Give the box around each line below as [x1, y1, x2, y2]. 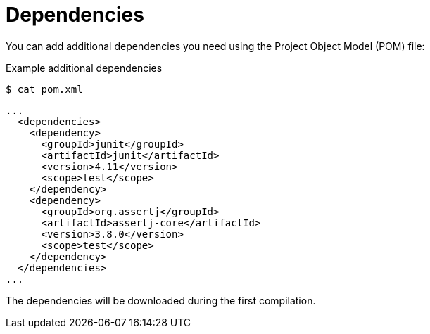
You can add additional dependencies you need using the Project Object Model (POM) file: [6, 39, 425, 52]
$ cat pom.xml [6, 83, 83, 95]
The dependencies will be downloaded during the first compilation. [6, 294, 316, 307]
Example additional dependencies [6, 61, 163, 74]
